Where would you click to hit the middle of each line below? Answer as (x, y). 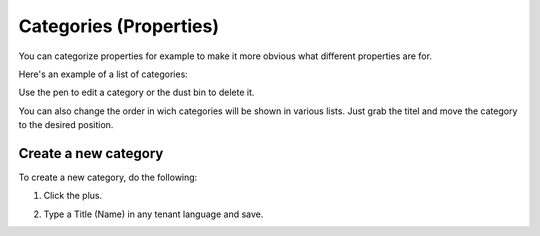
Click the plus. (73, 196)
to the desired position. (66, 125)
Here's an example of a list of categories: (103, 74)
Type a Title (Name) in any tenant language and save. (153, 214)
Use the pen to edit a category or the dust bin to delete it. (136, 92)
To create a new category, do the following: (108, 177)
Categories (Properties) (119, 26)
